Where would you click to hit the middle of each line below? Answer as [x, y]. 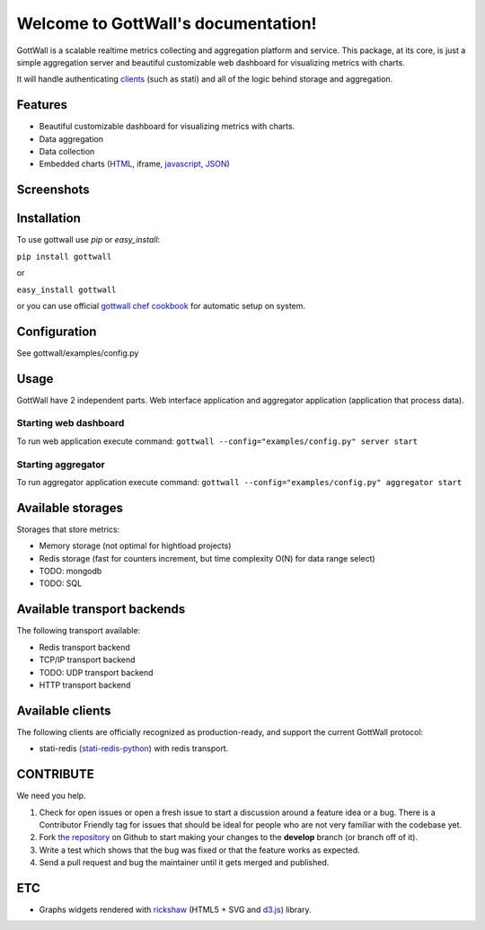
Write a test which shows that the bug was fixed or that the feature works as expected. [200, 850]
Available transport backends [101, 610]
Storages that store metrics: [68, 529]
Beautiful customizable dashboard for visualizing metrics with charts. [167, 127]
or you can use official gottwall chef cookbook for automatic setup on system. [161, 306]
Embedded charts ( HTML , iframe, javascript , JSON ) [135, 164]
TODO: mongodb [71, 571]
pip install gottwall [64, 257]
